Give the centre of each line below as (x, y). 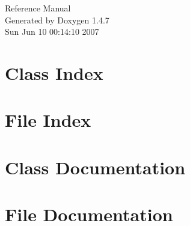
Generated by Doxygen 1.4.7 (57, 20)
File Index (48, 120)
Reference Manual (38, 8)
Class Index (54, 72)
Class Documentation (95, 167)
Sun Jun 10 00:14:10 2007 (52, 32)
